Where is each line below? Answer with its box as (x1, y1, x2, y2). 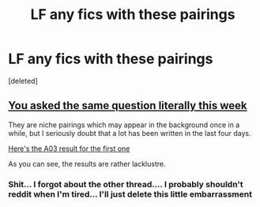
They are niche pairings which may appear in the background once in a (8, 120, 240, 130)
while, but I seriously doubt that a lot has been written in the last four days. (8, 128, 251, 137)
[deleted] (8, 76, 38, 85)
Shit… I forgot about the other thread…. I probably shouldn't (8, 179, 243, 190)
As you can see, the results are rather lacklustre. (8, 159, 166, 168)
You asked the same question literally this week (8, 99, 247, 112)
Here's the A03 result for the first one (8, 144, 130, 153)
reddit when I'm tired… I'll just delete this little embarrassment (8, 188, 253, 199)
